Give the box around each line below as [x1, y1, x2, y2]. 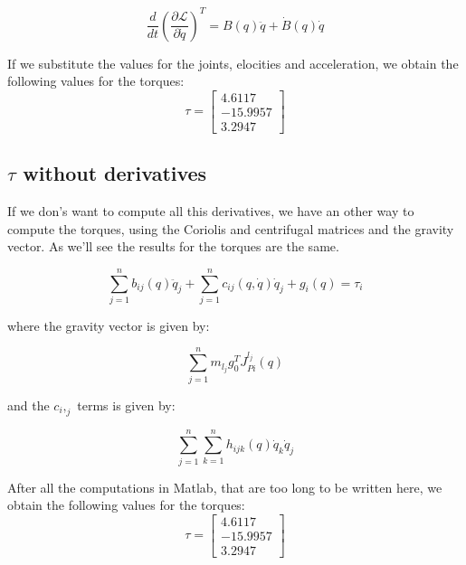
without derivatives [23, 159, 207, 187]
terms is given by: [77, 395, 176, 414]
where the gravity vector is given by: [7, 315, 210, 334]
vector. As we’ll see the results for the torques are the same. [7, 237, 339, 256]
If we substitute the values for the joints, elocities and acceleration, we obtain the [7, 53, 459, 72]
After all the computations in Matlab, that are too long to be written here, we [7, 477, 442, 496]
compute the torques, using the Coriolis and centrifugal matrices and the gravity [7, 219, 454, 238]
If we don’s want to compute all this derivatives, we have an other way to [7, 201, 414, 220]
